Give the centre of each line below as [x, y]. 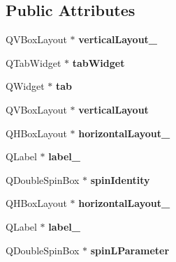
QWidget [25, 86]
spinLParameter [130, 250]
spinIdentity [120, 179]
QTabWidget [34, 62]
